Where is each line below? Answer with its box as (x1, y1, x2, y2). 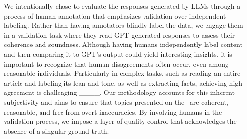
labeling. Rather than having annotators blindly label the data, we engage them (4, 20, 243, 30)
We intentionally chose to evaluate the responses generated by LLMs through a (4, 1, 241, 11)
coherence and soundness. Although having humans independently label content (4, 39, 243, 49)
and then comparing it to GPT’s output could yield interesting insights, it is (4, 48, 232, 59)
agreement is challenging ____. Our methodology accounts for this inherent (4, 87, 235, 97)
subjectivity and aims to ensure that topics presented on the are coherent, (4, 96, 228, 107)
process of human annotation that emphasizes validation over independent (4, 10, 226, 21)
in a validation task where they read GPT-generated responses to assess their (4, 29, 235, 40)
